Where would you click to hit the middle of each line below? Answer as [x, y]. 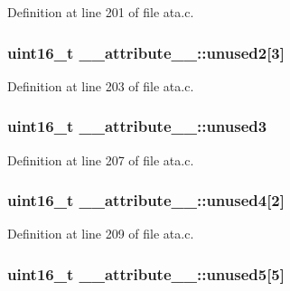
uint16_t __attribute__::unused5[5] [146, 273]
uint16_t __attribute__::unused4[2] [146, 200]
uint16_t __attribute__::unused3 [137, 126]
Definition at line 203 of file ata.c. [101, 85]
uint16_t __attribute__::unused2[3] [146, 52]
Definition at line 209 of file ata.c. [101, 234]
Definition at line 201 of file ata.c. [101, 12]
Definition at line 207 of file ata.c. [101, 160]
